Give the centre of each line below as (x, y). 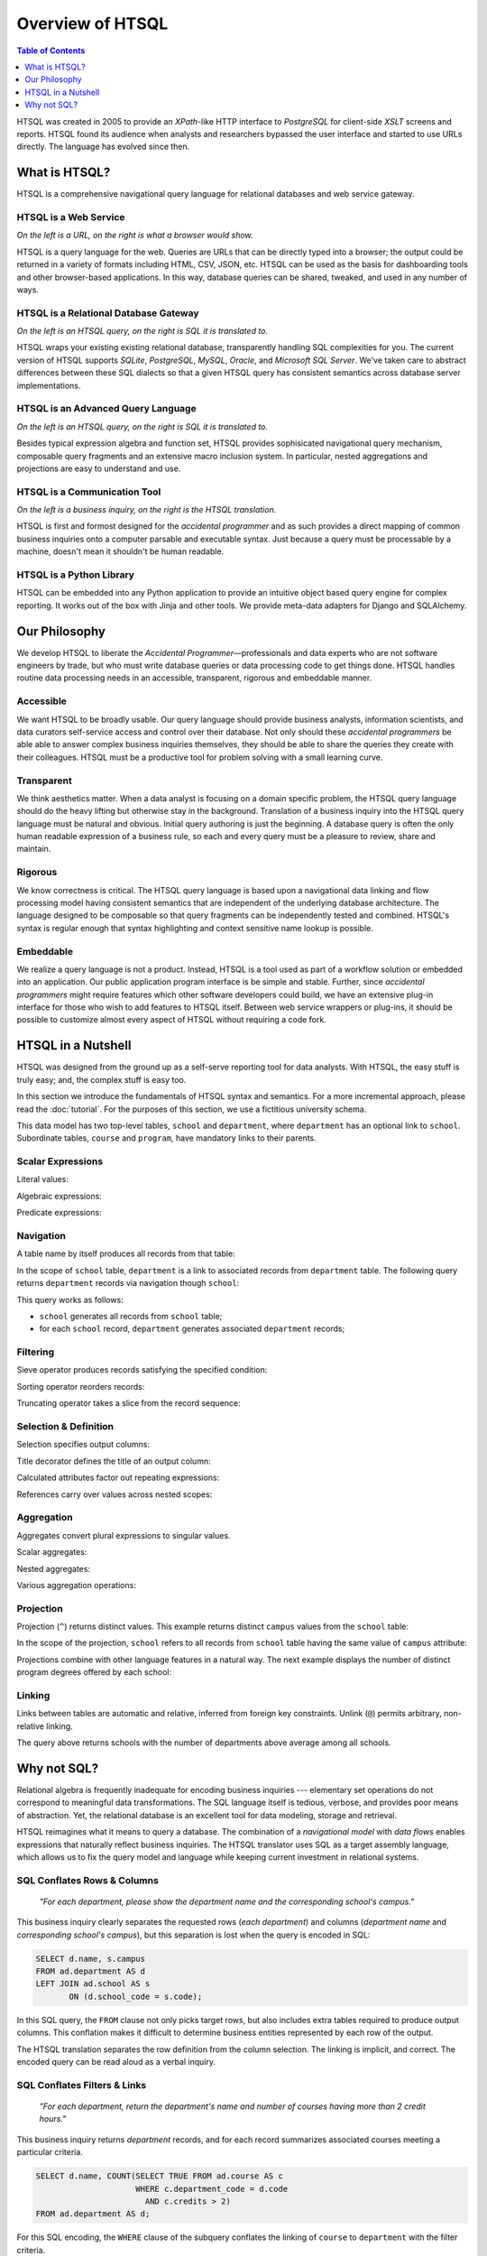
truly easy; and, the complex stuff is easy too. (101, 1079)
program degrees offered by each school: (94, 1672)
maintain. (34, 849)
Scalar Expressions (60, 1161)
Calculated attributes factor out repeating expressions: (118, 1478)
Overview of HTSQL (92, 23)
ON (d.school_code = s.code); (136, 1996)
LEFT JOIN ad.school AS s (93, 1984)
